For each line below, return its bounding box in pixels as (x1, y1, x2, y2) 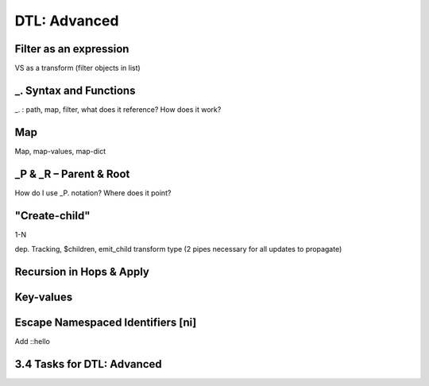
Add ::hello (14, 337, 51, 346)
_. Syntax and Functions (14, 83, 136, 97)
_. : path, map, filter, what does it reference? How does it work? (14, 104, 222, 114)
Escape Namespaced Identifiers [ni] (14, 315, 197, 329)
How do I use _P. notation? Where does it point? (14, 187, 172, 198)
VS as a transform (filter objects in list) (14, 64, 141, 73)
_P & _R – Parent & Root (14, 167, 130, 180)
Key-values (14, 290, 73, 303)
